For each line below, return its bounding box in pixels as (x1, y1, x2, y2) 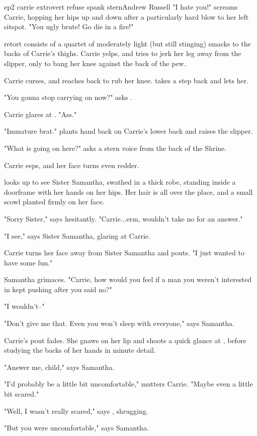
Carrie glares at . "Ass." (4, 108, 77, 119)
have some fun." (4, 257, 53, 267)
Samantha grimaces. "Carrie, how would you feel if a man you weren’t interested (4, 274, 252, 285)
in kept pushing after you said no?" (4, 284, 112, 294)
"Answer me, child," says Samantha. (4, 361, 115, 372)
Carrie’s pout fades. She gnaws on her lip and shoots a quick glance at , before (4, 335, 246, 345)
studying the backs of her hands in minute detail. (4, 345, 156, 355)
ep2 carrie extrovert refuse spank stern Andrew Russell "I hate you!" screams (4, 2, 238, 12)
